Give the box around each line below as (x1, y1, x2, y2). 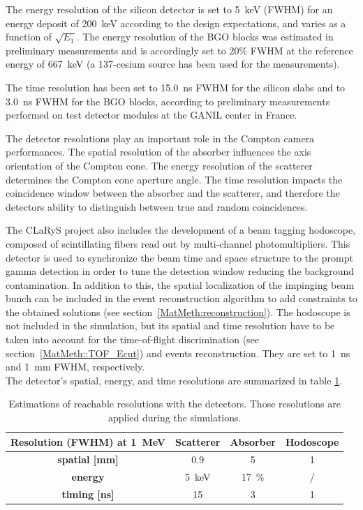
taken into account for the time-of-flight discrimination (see (6, 332, 260, 347)
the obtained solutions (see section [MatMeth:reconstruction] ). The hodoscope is (6, 304, 350, 319)
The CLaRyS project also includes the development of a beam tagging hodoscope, (6, 223, 356, 237)
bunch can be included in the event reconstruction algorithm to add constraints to (6, 291, 357, 306)
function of (6, 29, 52, 44)
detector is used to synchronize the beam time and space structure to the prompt (6, 250, 353, 264)
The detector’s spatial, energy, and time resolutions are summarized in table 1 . (6, 373, 343, 387)
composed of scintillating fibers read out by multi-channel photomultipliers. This (6, 236, 350, 250)
